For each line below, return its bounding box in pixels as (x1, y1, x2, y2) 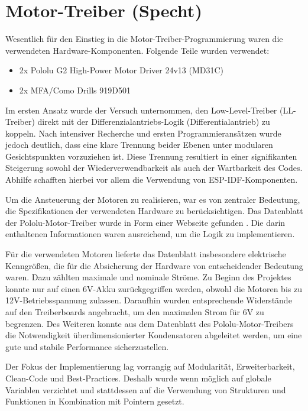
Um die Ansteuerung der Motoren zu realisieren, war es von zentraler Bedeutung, (5, 193, 300, 205)
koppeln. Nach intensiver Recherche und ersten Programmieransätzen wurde (5, 127, 281, 139)
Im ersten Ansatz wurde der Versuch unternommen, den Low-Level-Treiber (5, 103, 277, 116)
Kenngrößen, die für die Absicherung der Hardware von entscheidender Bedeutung (5, 259, 303, 271)
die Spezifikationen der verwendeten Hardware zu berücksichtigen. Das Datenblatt (5, 205, 303, 217)
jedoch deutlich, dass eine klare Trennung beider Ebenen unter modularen (5, 138, 273, 151)
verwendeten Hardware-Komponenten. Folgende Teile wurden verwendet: (5, 44, 270, 56)
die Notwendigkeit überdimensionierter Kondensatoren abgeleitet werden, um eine (5, 329, 302, 341)
